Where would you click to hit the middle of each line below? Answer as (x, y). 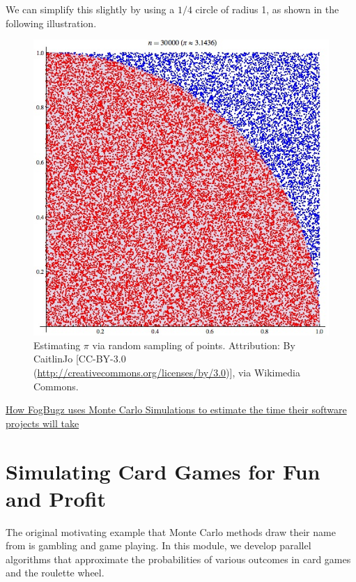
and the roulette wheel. (55, 573)
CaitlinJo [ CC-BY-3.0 (80, 359)
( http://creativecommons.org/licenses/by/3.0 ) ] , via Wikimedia (167, 372)
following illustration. (51, 23)
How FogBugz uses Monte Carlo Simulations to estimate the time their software (176, 409)
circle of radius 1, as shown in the (267, 9)
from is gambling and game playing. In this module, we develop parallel (158, 545)
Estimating (57, 345)
